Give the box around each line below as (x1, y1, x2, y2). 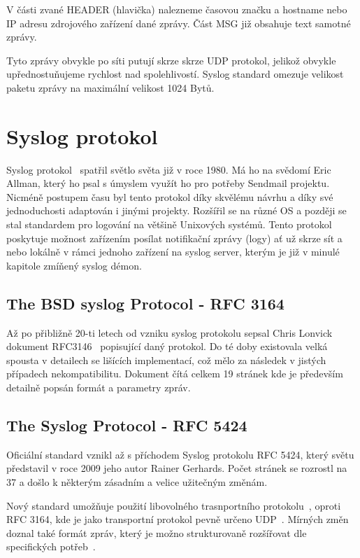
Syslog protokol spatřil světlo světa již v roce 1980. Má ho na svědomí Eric (6, 162, 331, 176)
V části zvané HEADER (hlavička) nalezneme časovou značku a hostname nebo (6, 2, 347, 16)
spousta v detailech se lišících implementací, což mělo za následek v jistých (6, 352, 326, 367)
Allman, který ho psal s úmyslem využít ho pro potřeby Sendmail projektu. (6, 176, 330, 190)
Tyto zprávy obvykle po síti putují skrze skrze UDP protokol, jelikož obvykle (6, 53, 336, 67)
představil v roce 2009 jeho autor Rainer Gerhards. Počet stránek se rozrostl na (6, 461, 347, 475)
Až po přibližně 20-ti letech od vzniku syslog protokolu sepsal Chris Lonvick (6, 325, 333, 340)
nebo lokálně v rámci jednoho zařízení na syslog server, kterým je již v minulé (6, 244, 340, 259)
